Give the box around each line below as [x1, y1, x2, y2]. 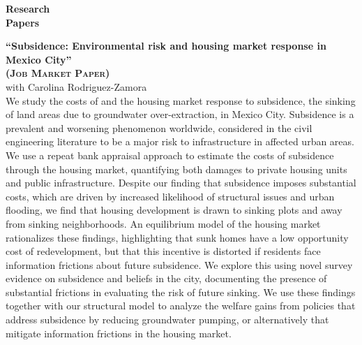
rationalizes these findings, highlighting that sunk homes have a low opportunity [6, 230, 349, 244]
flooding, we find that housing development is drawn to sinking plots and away [6, 203, 342, 217]
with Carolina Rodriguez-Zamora [6, 79, 147, 94]
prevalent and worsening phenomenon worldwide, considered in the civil [6, 120, 312, 135]
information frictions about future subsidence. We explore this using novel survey [6, 257, 353, 272]
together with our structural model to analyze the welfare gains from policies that [6, 298, 356, 313]
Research [6, 1, 50, 15]
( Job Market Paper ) [6, 66, 110, 80]
